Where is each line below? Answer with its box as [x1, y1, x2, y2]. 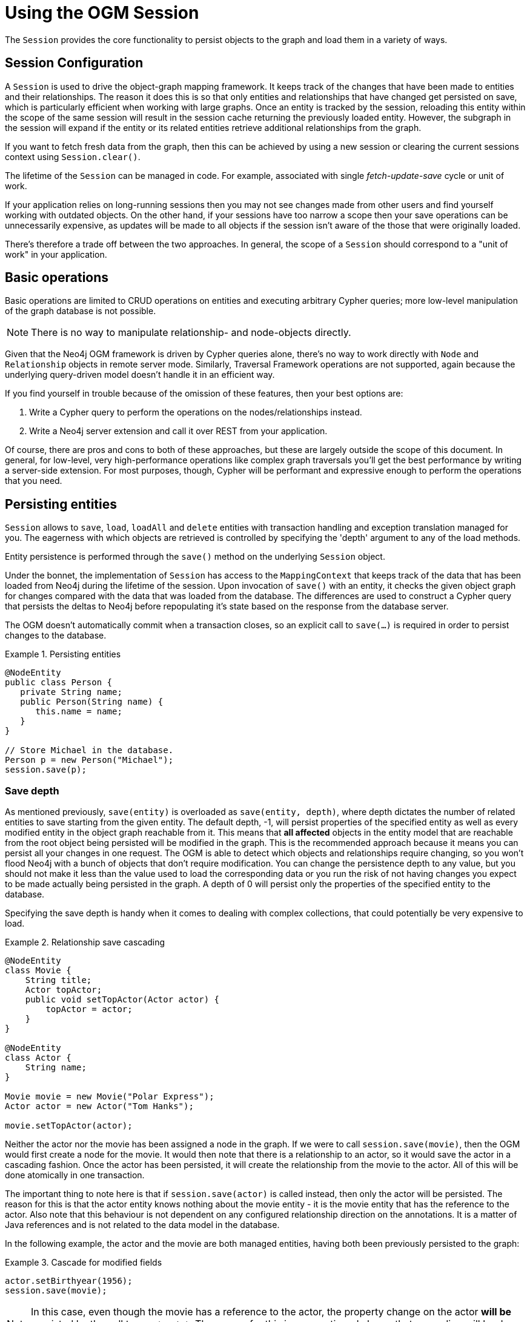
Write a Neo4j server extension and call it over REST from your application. [29, 426, 328, 437]
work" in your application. [5, 249, 107, 260]
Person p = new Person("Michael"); [5, 755, 174, 765]
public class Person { [5, 677, 113, 688]
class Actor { [5, 1053, 71, 1063]
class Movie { [5, 965, 71, 976]
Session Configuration [5, 55, 144, 71]
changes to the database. [5, 630, 107, 641]
